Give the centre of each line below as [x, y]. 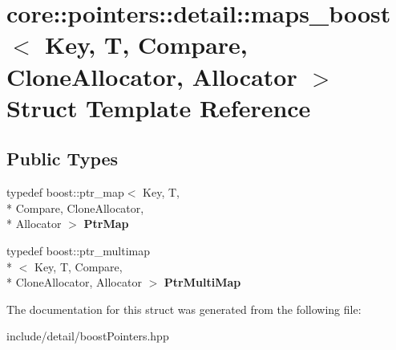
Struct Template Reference [159, 107]
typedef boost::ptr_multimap [79, 250]
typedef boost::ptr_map [65, 192]
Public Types [63, 159]
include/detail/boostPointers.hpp [88, 336]
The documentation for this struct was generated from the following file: [184, 309]
